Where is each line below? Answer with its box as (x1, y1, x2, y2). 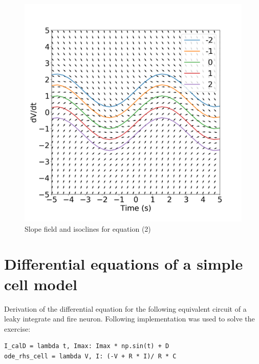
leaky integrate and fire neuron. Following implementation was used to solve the (4, 313, 255, 324)
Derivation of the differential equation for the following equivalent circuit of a (4, 303, 247, 314)
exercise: (4, 323, 31, 334)
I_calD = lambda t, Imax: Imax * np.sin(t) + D (4, 342, 169, 350)
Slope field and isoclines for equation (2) (25, 223, 151, 234)
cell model (4, 273, 78, 294)
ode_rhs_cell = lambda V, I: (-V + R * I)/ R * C (4, 352, 177, 360)
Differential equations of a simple (4, 253, 243, 274)
